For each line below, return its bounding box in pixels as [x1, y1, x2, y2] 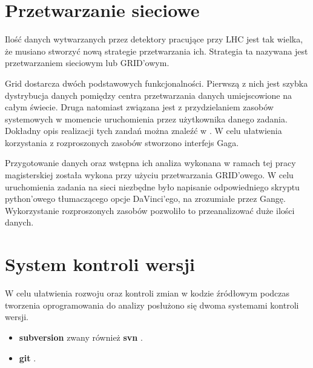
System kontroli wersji [5, 252, 195, 276]
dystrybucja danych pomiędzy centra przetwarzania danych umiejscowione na [5, 89, 292, 101]
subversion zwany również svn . [19, 330, 143, 343]
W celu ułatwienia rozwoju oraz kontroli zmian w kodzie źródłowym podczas [5, 287, 290, 299]
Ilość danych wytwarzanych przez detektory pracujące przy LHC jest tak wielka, [5, 33, 303, 45]
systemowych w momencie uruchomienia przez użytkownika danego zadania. [5, 112, 288, 125]
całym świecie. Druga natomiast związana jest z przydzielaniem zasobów [5, 101, 274, 113]
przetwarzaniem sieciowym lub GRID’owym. [5, 56, 170, 69]
